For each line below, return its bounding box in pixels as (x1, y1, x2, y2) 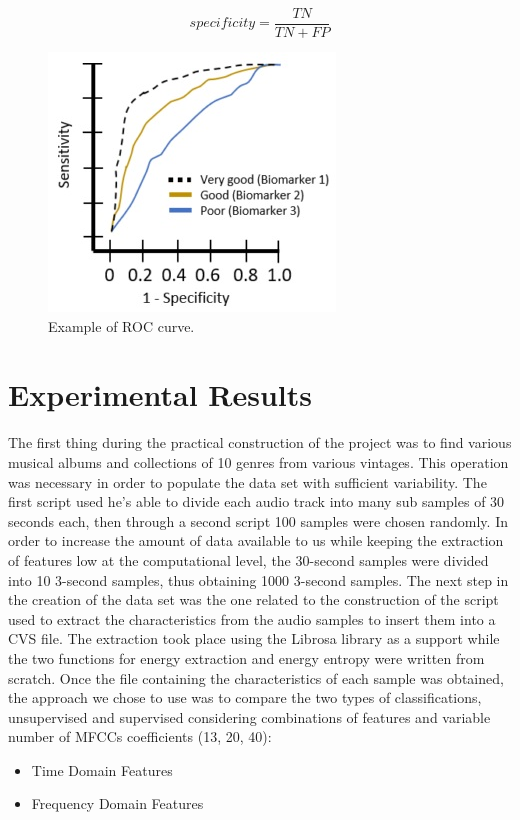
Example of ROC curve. (48, 315, 195, 336)
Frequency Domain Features (31, 793, 204, 814)
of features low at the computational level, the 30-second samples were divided (8, 549, 489, 570)
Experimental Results (8, 374, 312, 415)
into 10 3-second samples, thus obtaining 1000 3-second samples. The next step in (8, 569, 509, 590)
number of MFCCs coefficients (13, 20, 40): (8, 726, 272, 747)
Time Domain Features (31, 759, 173, 780)
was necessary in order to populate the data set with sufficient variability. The (8, 471, 487, 492)
